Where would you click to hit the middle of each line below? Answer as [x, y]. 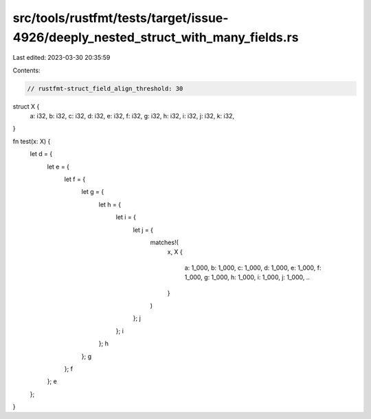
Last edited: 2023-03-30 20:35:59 [61, 58]
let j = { [143, 230]
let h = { [110, 204]
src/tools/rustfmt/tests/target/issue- [121, 18]
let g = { [93, 192]
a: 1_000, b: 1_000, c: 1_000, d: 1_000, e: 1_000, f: [253, 268]
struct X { [26, 106]
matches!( [164, 242]
